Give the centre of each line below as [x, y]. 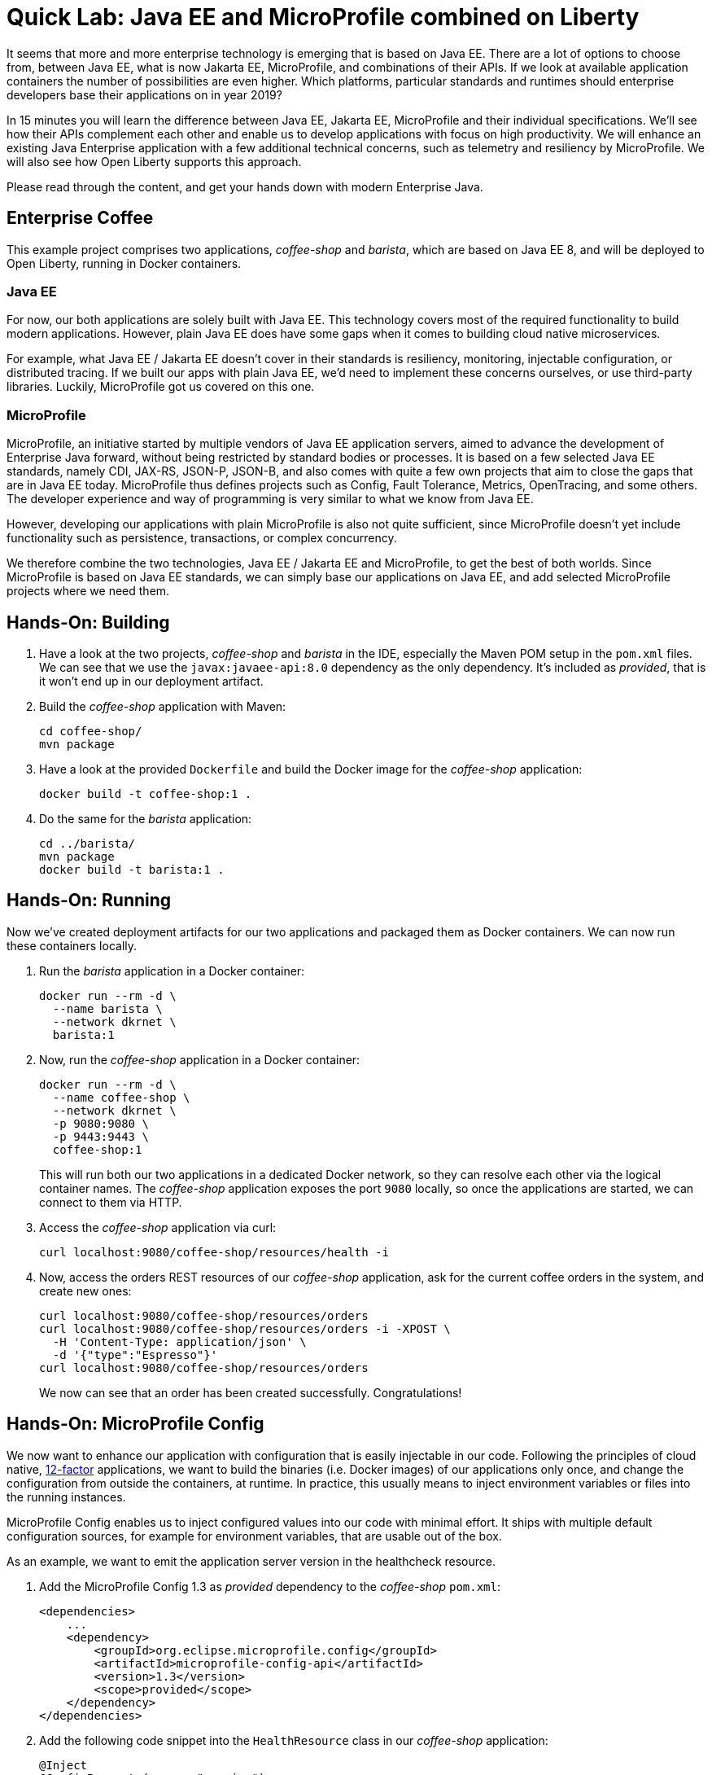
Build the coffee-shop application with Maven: [163, 706]
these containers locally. [72, 945]
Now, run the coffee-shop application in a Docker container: [200, 1059]
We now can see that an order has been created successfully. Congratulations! [251, 1392]
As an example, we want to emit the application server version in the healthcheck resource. [251, 1561]
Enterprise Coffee [80, 218]
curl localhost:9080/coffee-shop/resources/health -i [214, 1252]
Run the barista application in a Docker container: [172, 971]
